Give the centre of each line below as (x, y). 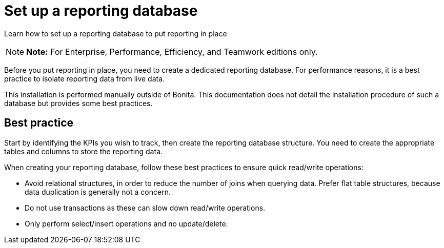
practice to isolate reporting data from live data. (85, 78)
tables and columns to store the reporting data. (84, 151)
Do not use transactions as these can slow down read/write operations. (145, 208)
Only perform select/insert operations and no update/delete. (126, 223)
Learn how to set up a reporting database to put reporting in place (116, 33)
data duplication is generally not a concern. (98, 192)
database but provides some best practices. (78, 103)
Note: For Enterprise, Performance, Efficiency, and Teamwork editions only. (172, 51)
